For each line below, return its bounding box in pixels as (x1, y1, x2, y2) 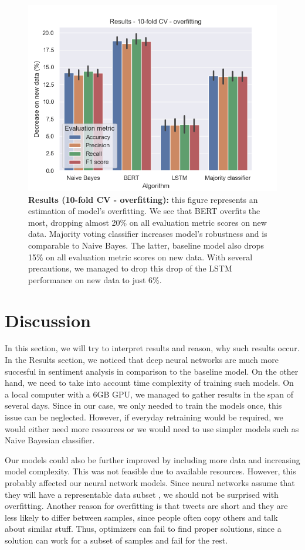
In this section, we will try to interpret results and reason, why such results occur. (5, 342, 300, 354)
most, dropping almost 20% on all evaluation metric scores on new (28, 216, 267, 228)
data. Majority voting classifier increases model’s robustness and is (28, 228, 267, 240)
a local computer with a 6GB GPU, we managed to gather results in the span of (5, 388, 294, 400)
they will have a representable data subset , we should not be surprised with (5, 488, 279, 500)
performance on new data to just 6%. (28, 273, 162, 286)
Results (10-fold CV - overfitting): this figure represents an (28, 193, 258, 205)
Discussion (5, 308, 91, 332)
